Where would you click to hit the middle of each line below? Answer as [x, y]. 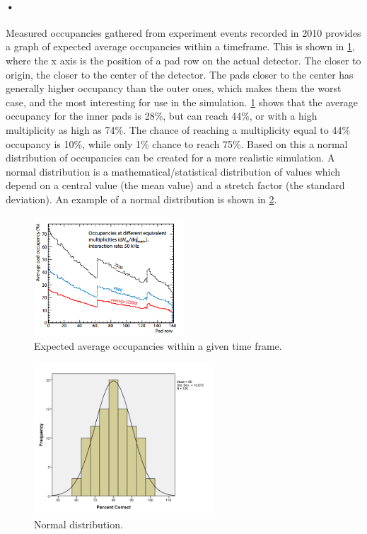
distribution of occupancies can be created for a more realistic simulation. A [170, 158]
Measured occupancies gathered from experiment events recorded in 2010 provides [183, 32]
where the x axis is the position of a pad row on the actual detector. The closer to [183, 60]
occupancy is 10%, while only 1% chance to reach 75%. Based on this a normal [177, 143]
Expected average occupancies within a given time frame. [158, 345]
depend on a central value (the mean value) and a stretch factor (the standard [175, 185]
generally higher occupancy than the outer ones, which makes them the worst [174, 88]
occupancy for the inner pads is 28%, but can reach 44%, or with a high [162, 116]
